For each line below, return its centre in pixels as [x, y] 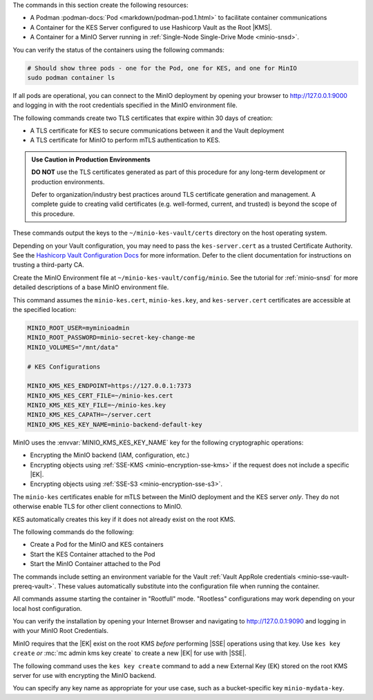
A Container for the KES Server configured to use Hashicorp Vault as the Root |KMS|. [151, 27]
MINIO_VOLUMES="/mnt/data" [73, 347]
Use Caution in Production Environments [91, 159]
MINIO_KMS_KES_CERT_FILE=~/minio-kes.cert [100, 396]
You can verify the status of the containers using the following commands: [118, 50]
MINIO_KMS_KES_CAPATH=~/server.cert [89, 415]
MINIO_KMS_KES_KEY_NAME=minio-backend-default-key [115, 424]
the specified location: [45, 309]
